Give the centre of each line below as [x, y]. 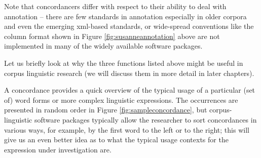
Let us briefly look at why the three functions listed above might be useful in [124, 63]
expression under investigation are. [58, 149]
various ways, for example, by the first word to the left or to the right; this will [127, 129]
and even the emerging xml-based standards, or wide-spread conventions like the [129, 26]
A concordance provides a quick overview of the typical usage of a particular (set [130, 90]
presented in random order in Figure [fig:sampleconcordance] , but [106, 110]
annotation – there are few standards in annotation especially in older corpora [125, 16]
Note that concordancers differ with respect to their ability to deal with [115, 6]
